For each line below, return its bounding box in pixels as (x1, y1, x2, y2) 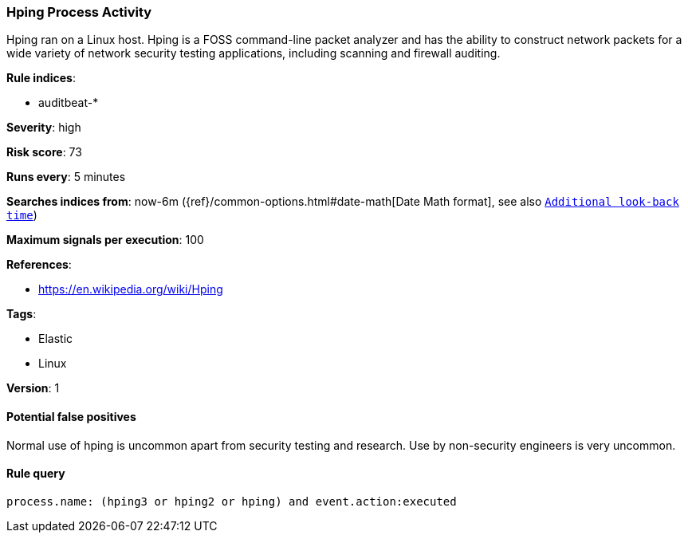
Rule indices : (6, 71, 76, 85)
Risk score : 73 (6, 145, 82, 159)
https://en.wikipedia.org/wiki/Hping (38, 282, 223, 297)
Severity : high (6, 120, 81, 135)
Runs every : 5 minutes (6, 170, 126, 184)
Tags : (6, 307, 37, 321)
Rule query (6, 466, 65, 481)
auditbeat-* (38, 96, 99, 110)
